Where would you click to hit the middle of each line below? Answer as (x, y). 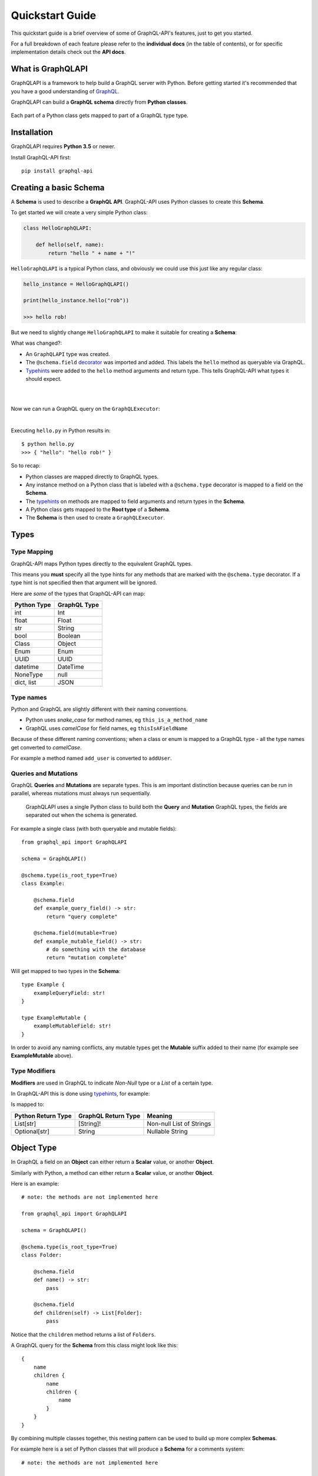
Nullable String (167, 1131)
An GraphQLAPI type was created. (68, 354)
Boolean (69, 636)
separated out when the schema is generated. (82, 815)
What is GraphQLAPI (49, 69)
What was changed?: (37, 343)
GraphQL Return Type (109, 1116)
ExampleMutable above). (42, 1056)
